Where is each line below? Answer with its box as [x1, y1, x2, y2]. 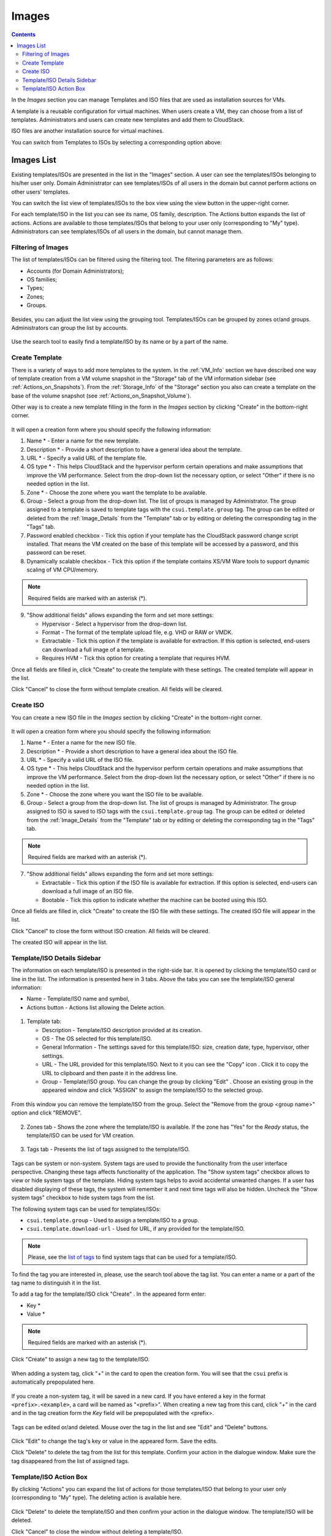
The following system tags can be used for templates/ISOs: [11, 1205, 161, 1213]
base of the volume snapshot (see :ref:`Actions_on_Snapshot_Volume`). [11, 392, 191, 399]
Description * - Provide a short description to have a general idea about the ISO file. [26, 747, 238, 755]
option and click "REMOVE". [11, 1109, 82, 1116]
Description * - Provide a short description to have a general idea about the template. [26, 445, 242, 453]
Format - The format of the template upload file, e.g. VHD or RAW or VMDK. [42, 629, 233, 636]
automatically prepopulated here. [11, 1378, 95, 1385]
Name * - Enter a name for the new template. [26, 437, 140, 445]
